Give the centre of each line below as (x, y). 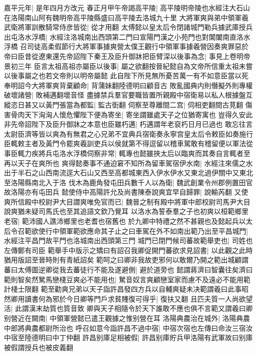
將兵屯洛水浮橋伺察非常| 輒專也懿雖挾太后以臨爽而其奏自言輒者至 (144, 153)
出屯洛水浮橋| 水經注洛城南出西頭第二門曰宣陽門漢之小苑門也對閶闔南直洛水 (127, 36)
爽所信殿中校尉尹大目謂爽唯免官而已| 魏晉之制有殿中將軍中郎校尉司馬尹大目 (127, 201)
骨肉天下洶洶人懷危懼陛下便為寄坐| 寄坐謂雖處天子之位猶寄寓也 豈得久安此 (132, 114)
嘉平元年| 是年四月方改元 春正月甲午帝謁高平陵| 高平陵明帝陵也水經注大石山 (127, 7)
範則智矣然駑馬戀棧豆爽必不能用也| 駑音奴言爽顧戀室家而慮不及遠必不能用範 (127, 279)
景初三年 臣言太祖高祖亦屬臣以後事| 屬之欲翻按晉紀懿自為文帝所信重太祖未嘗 (128, 66)
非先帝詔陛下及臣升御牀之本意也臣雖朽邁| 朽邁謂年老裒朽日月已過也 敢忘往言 (128, 124)
